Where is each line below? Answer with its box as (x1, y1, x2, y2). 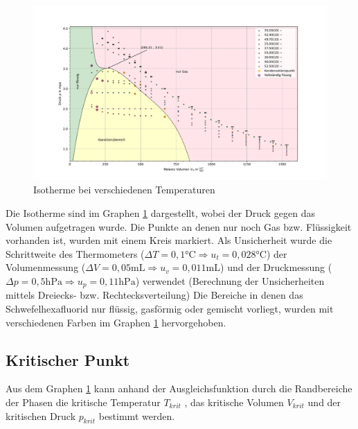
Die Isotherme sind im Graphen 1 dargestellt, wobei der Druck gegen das (6, 205, 316, 220)
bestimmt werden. (98, 408, 175, 423)
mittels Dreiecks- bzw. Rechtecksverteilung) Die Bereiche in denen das (6, 288, 303, 302)
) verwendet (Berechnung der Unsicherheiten (135, 273, 325, 288)
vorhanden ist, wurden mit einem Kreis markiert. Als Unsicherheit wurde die (6, 233, 332, 247)
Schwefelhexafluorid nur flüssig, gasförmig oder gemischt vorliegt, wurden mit (6, 301, 334, 315)
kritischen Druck (6, 408, 76, 423)
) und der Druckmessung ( (220, 260, 332, 274)
